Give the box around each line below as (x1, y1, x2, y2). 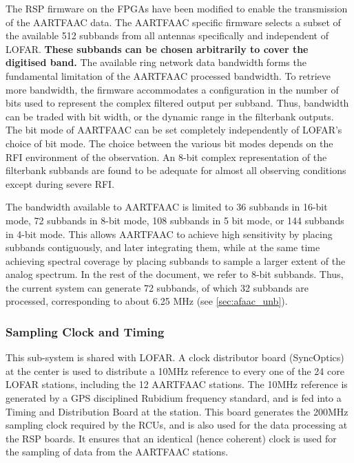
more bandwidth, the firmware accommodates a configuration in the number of (6, 82, 339, 96)
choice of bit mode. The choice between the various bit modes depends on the (6, 136, 333, 150)
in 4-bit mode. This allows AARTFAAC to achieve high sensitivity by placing (6, 226, 333, 241)
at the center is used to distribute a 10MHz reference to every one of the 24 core (6, 363, 344, 378)
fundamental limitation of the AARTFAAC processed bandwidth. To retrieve (6, 68, 331, 83)
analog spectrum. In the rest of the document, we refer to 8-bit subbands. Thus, (6, 267, 344, 281)
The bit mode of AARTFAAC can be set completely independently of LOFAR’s (6, 122, 342, 137)
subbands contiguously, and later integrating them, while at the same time (6, 240, 320, 255)
